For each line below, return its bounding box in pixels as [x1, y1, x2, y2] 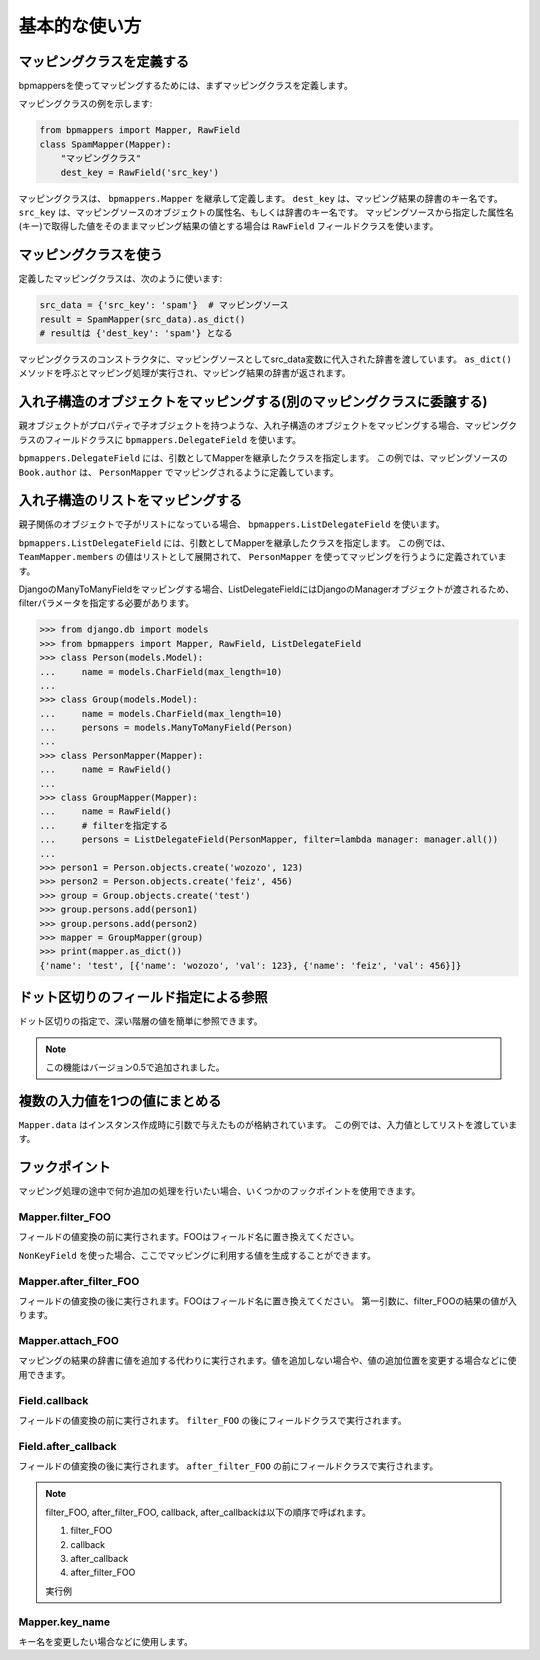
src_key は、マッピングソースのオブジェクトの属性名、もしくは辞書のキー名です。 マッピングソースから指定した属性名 [18, 206, 515, 218]
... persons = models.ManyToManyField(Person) [39, 722, 294, 734]
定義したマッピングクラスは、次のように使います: [18, 273, 223, 285]
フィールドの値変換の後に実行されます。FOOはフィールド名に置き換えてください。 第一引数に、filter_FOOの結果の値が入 [18, 1295, 517, 1307]
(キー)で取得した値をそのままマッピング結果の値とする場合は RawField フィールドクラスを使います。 [18, 220, 439, 232]
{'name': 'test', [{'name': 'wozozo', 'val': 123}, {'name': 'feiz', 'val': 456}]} [39, 960, 462, 971]
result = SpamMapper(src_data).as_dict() [39, 313, 246, 325]
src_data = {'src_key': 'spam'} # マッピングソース [39, 300, 289, 311]
